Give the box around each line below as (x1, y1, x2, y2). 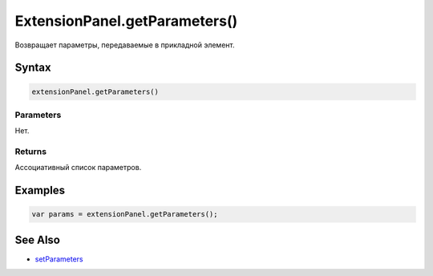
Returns (14, 146, 47, 157)
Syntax (14, 61, 51, 75)
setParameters (34, 254, 83, 264)
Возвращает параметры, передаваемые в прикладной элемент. (14, 40, 235, 50)
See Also (14, 233, 60, 246)
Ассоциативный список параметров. (14, 163, 142, 172)
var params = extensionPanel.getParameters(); (31, 209, 218, 219)
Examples (14, 184, 66, 197)
